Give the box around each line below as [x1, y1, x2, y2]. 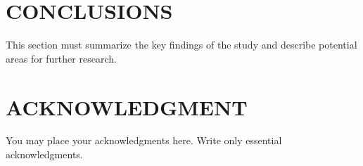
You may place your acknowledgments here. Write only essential [6, 133, 282, 148]
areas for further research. [6, 51, 117, 65]
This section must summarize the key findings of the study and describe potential [6, 37, 357, 52]
